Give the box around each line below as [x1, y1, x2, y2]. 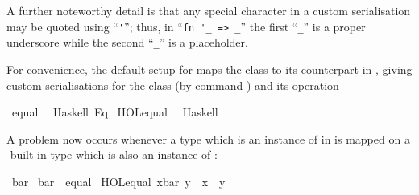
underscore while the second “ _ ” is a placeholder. [6, 34, 248, 51]
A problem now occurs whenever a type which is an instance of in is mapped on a [6, 130, 410, 147]
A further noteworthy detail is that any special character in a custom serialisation [6, 2, 411, 18]
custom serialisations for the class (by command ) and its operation [6, 76, 339, 93]
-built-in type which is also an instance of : [6, 146, 218, 163]
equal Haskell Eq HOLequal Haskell [11, 104, 218, 120]
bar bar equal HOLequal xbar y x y [11, 173, 226, 189]
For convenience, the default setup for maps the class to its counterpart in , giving [6, 60, 413, 77]
